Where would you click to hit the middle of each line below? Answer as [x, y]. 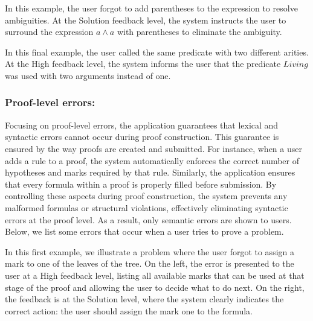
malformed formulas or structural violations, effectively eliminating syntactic [147, 207]
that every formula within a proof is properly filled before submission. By [141, 184]
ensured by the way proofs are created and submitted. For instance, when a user [153, 148]
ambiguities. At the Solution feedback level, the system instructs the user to [146, 20]
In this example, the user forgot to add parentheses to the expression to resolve [151, 8]
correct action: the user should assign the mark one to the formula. [129, 310]
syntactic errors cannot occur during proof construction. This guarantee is [142, 137]
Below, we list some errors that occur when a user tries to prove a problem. [144, 231]
